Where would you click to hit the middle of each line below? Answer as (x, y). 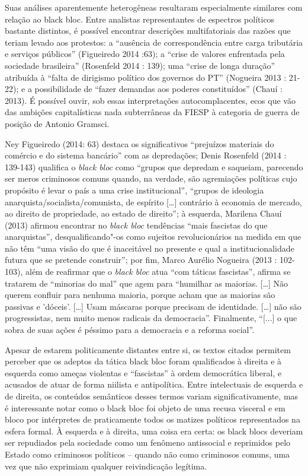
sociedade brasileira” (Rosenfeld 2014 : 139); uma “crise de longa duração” (140, 65)
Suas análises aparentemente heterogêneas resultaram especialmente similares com (154, 7)
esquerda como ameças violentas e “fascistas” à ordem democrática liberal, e (143, 372)
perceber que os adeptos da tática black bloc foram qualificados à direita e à (143, 361)
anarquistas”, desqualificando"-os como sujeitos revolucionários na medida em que (153, 237)
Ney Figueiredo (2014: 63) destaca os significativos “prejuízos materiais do (139, 143)
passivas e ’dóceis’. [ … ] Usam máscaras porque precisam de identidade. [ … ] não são (153, 306)
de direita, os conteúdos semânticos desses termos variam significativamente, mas (152, 396)
